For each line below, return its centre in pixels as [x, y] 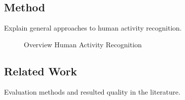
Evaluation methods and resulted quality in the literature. [92, 91]
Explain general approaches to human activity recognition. [93, 28]
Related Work [41, 71]
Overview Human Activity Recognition [83, 44]
